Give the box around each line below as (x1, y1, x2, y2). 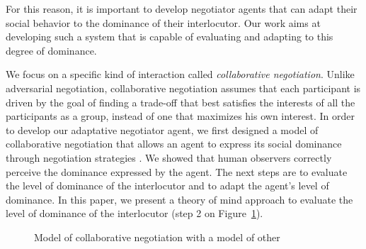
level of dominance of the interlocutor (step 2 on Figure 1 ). (6, 206, 263, 221)
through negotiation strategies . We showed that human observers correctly (6, 150, 332, 165)
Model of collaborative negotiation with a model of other (34, 229, 280, 244)
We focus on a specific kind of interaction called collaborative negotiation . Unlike (6, 67, 355, 82)
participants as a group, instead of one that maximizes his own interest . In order (6, 109, 355, 123)
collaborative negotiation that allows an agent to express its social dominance (6, 136, 342, 151)
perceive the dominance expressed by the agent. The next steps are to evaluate (6, 164, 348, 179)
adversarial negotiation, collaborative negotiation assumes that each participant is (6, 80, 361, 95)
